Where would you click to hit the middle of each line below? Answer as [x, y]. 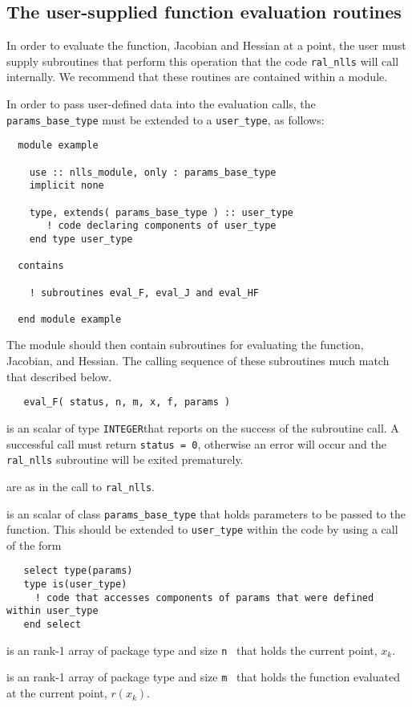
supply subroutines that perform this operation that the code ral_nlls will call [203, 61]
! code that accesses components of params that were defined [204, 597]
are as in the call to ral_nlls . [81, 486]
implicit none [67, 186]
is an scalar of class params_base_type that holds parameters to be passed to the [206, 513]
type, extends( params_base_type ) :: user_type [161, 212]
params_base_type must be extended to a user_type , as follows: [166, 119]
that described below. [59, 376]
